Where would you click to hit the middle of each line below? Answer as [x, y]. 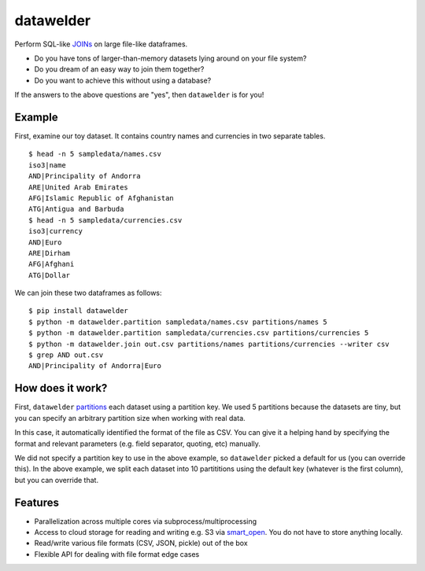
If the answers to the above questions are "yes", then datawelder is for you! [139, 95]
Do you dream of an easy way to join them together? [119, 69]
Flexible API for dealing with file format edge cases [117, 554]
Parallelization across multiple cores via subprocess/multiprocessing [146, 521]
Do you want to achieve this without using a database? [123, 80]
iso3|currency [55, 231]
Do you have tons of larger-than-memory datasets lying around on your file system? [170, 58]
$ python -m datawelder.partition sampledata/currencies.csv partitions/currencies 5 [199, 333]
